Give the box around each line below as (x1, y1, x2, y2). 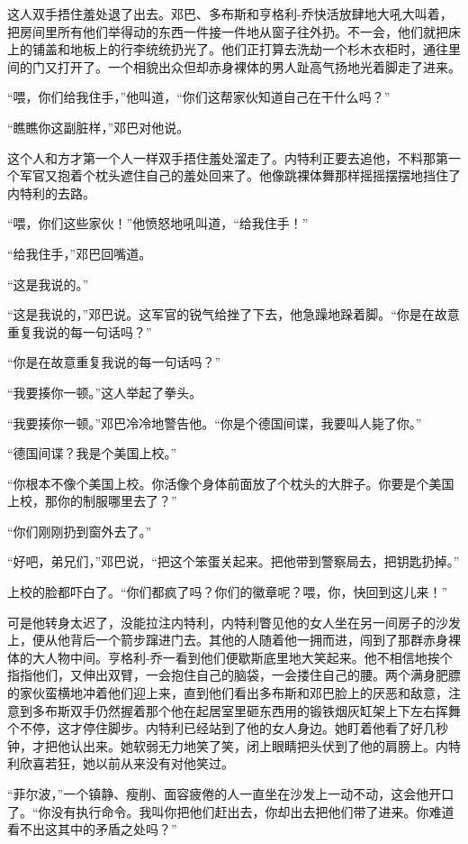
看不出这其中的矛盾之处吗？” (7, 820, 177, 839)
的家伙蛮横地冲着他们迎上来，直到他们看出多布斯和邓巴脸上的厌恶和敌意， (7, 683, 448, 702)
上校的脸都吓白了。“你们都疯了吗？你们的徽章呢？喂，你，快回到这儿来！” (7, 583, 448, 601)
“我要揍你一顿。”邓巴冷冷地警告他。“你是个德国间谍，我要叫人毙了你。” (7, 413, 422, 432)
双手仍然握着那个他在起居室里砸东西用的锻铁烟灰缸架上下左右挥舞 (69, 701, 461, 720)
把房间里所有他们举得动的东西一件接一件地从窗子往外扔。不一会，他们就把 (7, 22, 448, 41)
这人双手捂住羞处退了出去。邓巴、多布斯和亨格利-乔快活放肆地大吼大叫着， (7, 5, 453, 23)
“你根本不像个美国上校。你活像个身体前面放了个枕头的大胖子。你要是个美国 (7, 473, 454, 492)
